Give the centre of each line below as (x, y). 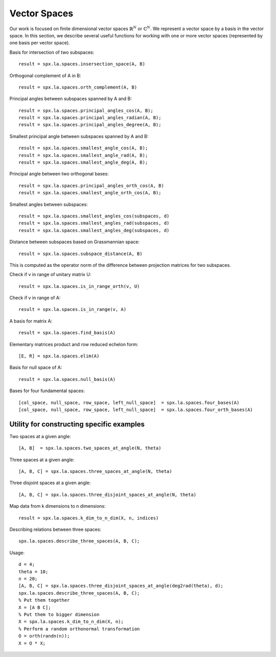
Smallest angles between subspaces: (49, 204)
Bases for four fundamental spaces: (47, 391)
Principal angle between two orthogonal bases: (59, 174)
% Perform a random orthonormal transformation (79, 629)
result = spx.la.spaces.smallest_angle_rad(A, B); (83, 155)
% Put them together (44, 600)
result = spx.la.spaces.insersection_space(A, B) (82, 64)
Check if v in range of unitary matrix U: (50, 275)
